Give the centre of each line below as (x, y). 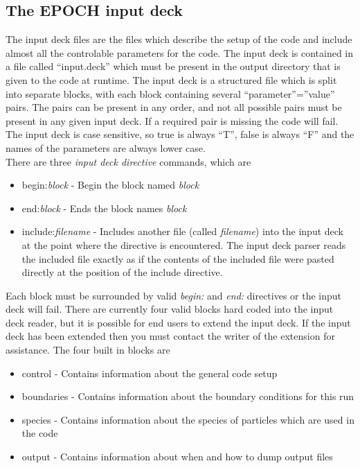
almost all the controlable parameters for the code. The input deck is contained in (180, 52)
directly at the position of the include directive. (122, 272)
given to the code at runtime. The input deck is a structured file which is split (171, 79)
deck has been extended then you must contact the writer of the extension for (170, 336)
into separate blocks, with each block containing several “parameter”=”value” (170, 93)
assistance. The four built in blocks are (88, 350)
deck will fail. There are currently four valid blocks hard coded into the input (170, 309)
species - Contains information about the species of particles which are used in (188, 419)
